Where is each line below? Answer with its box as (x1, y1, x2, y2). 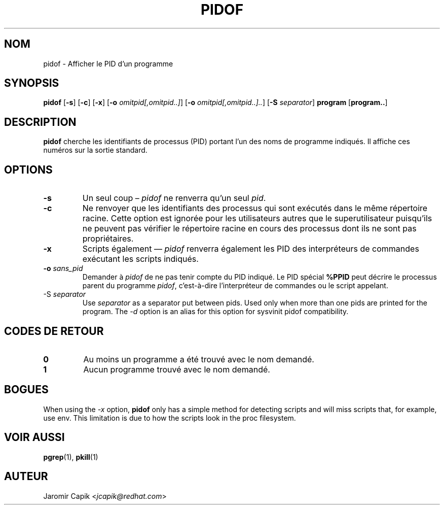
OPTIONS (4, 163, 53, 176)
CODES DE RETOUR (4, 324, 104, 337)
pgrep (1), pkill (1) (43, 452, 98, 461)
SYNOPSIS (4, 77, 59, 90)
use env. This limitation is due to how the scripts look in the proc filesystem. (43, 413, 296, 422)
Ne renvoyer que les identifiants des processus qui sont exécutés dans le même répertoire (82, 203, 428, 214)
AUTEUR (4, 470, 48, 483)
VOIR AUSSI (4, 431, 65, 444)
